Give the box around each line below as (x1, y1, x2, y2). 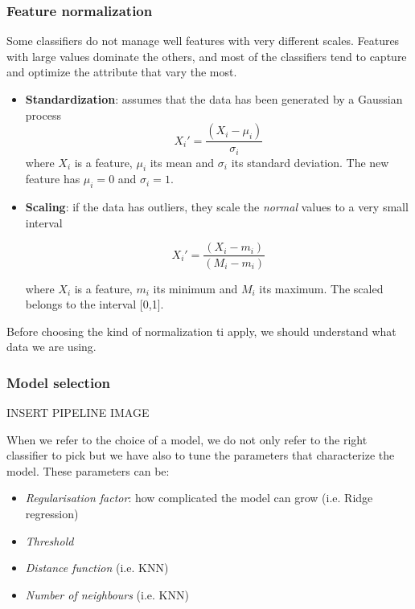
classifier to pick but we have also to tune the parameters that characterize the (6, 447, 395, 464)
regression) (25, 505, 79, 522)
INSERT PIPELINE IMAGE (6, 404, 150, 421)
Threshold (25, 532, 74, 549)
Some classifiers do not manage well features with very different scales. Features (6, 32, 400, 49)
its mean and (150, 153, 215, 170)
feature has (25, 170, 80, 187)
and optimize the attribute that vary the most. (6, 63, 237, 80)
